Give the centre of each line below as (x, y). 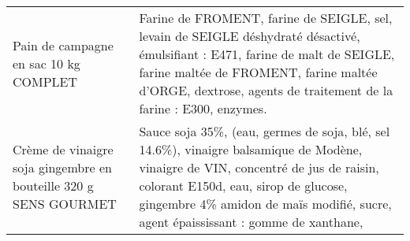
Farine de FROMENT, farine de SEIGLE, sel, (266, 18)
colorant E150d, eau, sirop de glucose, (243, 185)
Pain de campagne (63, 45)
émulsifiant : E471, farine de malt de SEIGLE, (267, 54)
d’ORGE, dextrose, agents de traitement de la (266, 90)
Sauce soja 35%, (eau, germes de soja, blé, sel (265, 131)
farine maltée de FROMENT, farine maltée (258, 72)
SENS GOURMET (65, 204)
